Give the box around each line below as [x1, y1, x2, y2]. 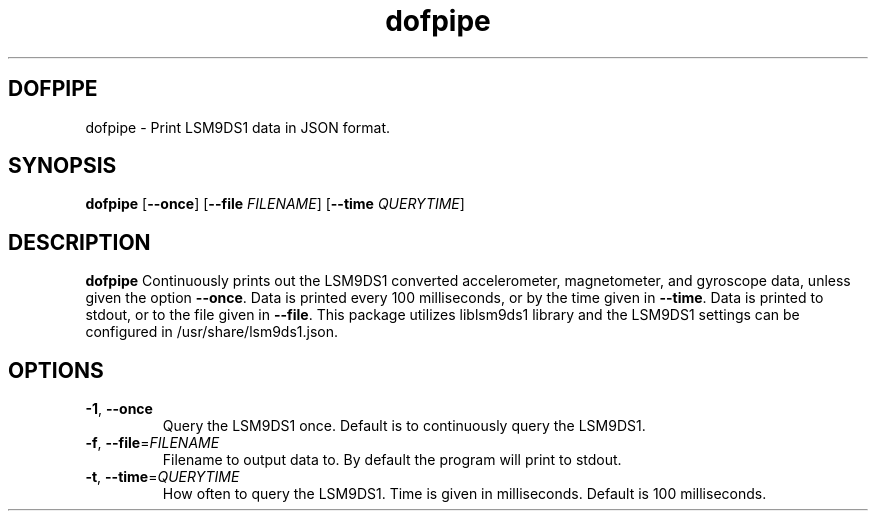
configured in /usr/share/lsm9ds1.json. [85, 323, 339, 341]
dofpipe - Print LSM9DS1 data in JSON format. [85, 118, 391, 136]
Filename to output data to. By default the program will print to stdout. [162, 451, 622, 469]
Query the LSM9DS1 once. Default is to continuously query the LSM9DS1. [162, 417, 646, 435]
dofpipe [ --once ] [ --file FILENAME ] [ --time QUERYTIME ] [85, 195, 465, 213]
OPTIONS [8, 357, 104, 383]
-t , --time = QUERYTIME [85, 468, 240, 486]
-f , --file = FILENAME [85, 434, 220, 452]
